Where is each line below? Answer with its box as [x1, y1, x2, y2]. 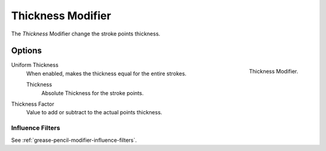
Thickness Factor [11, 100, 54, 108]
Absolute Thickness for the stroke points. [41, 89, 144, 96]
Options [11, 46, 42, 56]
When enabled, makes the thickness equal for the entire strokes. [26, 70, 187, 77]
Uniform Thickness [11, 61, 59, 69]
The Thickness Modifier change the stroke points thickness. [11, 30, 161, 37]
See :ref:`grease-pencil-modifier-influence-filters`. [11, 136, 137, 144]
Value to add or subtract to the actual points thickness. [26, 109, 162, 116]
